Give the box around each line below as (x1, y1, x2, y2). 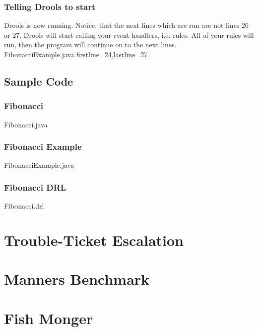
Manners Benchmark (4, 269, 150, 289)
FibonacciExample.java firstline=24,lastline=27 (4, 49, 148, 59)
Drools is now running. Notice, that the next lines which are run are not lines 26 (4, 20, 249, 30)
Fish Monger (4, 308, 93, 328)
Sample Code (4, 73, 73, 89)
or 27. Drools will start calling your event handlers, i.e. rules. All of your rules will (4, 29, 254, 40)
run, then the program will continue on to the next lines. (4, 39, 177, 50)
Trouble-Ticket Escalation (4, 230, 184, 250)
